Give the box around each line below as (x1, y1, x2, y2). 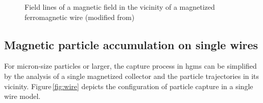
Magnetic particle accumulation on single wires (4, 36, 258, 52)
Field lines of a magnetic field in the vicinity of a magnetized (25, 2, 215, 12)
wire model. (4, 91, 41, 101)
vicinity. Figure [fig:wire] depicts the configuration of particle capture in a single (4, 80, 253, 91)
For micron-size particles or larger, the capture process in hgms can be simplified (4, 60, 257, 71)
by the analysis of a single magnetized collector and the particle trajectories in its (4, 70, 259, 81)
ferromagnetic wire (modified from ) (25, 11, 135, 22)
